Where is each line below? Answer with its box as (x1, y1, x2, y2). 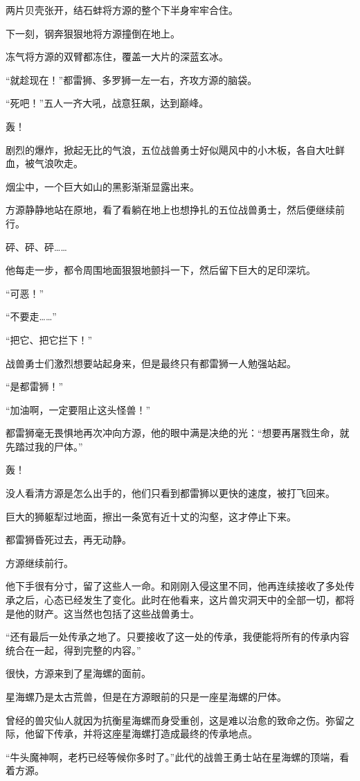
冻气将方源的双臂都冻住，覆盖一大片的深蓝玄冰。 (6, 49, 228, 64)
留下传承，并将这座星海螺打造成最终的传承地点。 (34, 726, 258, 741)
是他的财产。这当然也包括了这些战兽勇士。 (6, 606, 199, 620)
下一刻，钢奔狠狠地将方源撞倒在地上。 (6, 26, 180, 40)
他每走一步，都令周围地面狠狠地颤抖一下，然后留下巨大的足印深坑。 (6, 263, 316, 277)
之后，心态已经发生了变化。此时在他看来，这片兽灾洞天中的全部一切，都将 (15, 593, 354, 607)
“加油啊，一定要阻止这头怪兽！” (6, 402, 151, 416)
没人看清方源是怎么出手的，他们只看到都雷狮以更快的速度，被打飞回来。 (6, 486, 335, 500)
